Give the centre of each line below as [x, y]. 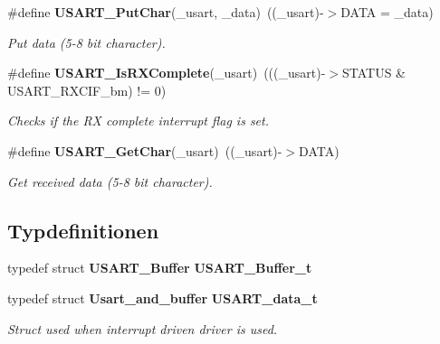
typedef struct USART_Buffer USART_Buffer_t [160, 268]
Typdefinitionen [83, 230]
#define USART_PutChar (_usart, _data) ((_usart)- [166, 12]
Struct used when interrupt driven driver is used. [143, 328]
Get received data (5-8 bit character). [110, 181]
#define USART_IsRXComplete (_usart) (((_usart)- [167, 73]
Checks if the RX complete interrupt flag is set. [139, 121]
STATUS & [373, 73]
